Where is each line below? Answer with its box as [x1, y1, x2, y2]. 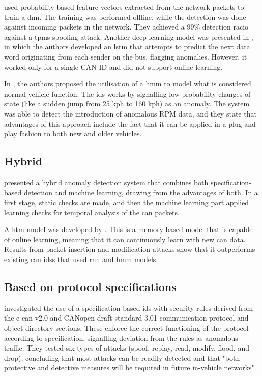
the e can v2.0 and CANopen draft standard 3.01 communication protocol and [4, 312, 249, 323]
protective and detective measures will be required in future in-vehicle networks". [4, 362, 256, 373]
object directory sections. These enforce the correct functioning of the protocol [4, 323, 249, 333]
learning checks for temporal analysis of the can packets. [4, 207, 180, 217]
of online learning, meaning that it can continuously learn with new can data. [4, 234, 246, 244]
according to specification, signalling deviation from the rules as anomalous [4, 332, 238, 343]
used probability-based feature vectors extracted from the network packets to [4, 2, 244, 12]
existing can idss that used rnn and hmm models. [4, 254, 158, 265]
